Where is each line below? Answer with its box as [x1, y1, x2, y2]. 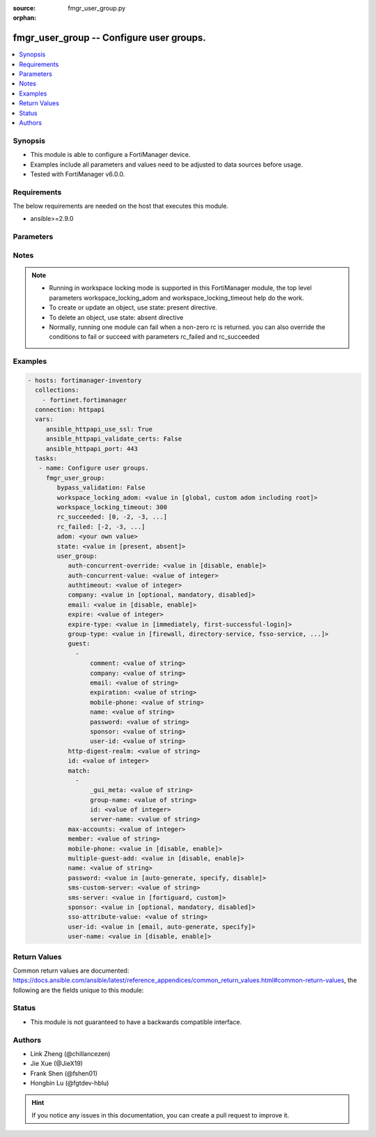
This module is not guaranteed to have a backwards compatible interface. [30, 1018, 242, 1026]
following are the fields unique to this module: [13, 986, 144, 994]
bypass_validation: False [56, 484, 146, 491]
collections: [35, 386, 79, 394]
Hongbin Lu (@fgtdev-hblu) [30, 1079, 109, 1088]
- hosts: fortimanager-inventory [27, 376, 142, 384]
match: [68, 767, 91, 774]
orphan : [13, 14, 37, 22]
